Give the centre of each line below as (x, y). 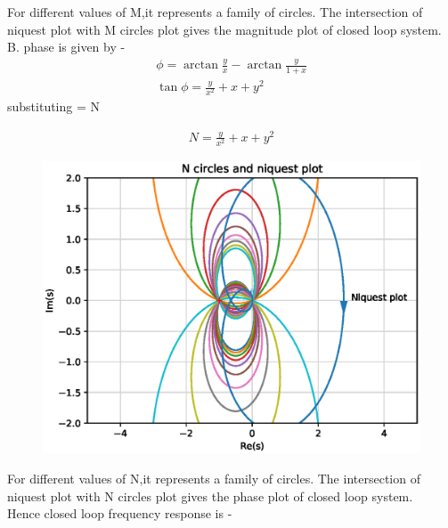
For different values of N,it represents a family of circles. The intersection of (214, 478)
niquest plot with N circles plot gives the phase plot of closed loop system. (210, 496)
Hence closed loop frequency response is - (120, 513)
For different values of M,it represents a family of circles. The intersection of (215, 12)
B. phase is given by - (66, 47)
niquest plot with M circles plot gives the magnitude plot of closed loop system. (224, 29)
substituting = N (54, 106)
